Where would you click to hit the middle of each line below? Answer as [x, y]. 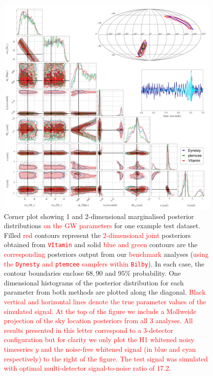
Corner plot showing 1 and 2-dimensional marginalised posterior [99, 216]
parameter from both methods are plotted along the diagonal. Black [105, 292]
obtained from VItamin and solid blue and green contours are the [101, 244]
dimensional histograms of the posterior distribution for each [94, 282]
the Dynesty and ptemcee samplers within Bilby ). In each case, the [104, 263]
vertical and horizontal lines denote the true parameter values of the [105, 302]
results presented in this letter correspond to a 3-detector [89, 330]
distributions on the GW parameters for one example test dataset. [102, 226]
